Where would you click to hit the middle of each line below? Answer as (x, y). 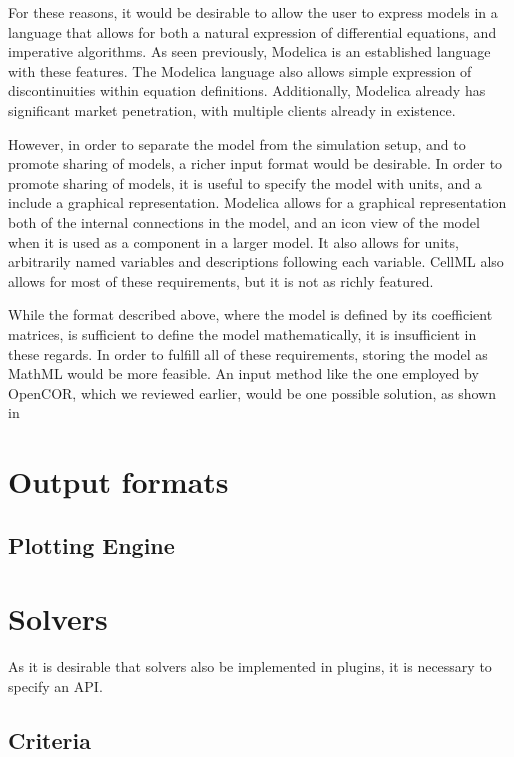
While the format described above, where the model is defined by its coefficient (250, 314)
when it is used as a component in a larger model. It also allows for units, (233, 241)
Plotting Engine (91, 544)
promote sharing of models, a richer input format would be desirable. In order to (255, 163)
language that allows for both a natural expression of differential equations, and (252, 31)
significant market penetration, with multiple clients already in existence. (232, 109)
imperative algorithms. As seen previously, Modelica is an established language (249, 51)
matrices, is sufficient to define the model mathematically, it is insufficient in (242, 333)
